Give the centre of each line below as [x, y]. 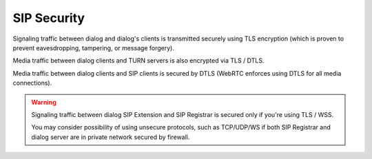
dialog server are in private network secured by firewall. [111, 137]
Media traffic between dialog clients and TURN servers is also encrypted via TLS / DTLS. [138, 61]
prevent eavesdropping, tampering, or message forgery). [94, 47]
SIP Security [49, 18]
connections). [32, 83]
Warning [44, 102]
